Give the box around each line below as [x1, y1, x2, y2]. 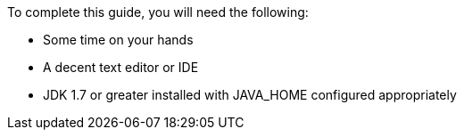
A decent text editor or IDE [43, 60, 199, 75]
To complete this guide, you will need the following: [7, 4, 309, 20]
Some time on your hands [43, 32, 194, 47]
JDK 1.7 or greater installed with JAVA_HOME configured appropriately [43, 87, 457, 102]
